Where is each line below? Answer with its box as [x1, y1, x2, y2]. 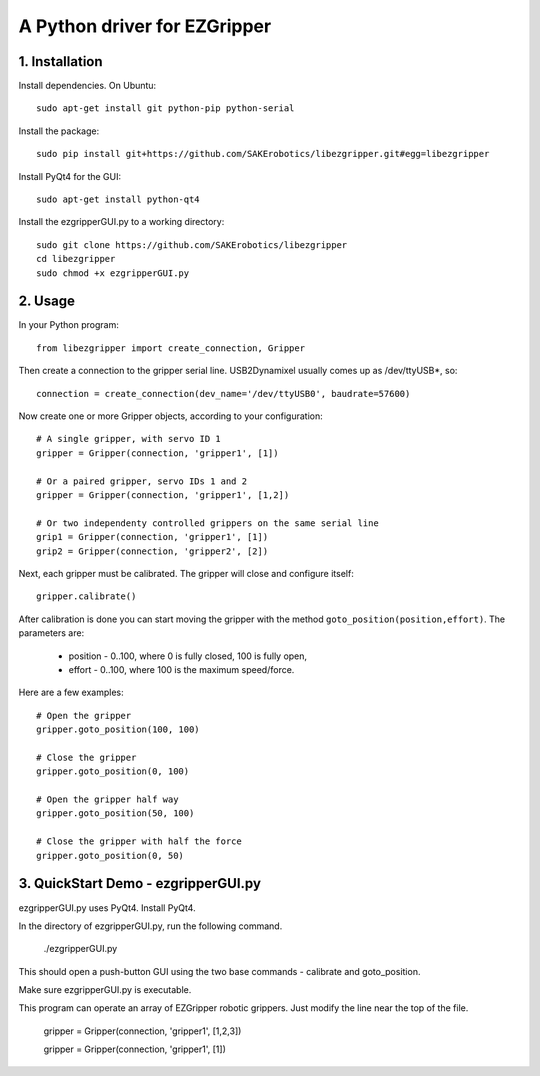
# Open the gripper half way [36, 794, 179, 805]
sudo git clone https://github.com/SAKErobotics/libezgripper [36, 239, 348, 250]
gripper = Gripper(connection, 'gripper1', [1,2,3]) [43, 1025, 242, 1037]
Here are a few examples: [18, 686, 124, 699]
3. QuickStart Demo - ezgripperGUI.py [18, 875, 262, 892]
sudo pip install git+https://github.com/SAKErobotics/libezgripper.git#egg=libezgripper [36, 148, 490, 160]
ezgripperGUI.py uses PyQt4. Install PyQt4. [18, 901, 196, 914]
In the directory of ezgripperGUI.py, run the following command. [18, 920, 283, 932]
